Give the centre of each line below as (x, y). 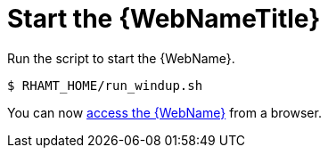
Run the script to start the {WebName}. (121, 58)
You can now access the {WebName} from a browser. (164, 112)
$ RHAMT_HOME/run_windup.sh (105, 85)
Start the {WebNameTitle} (164, 19)
